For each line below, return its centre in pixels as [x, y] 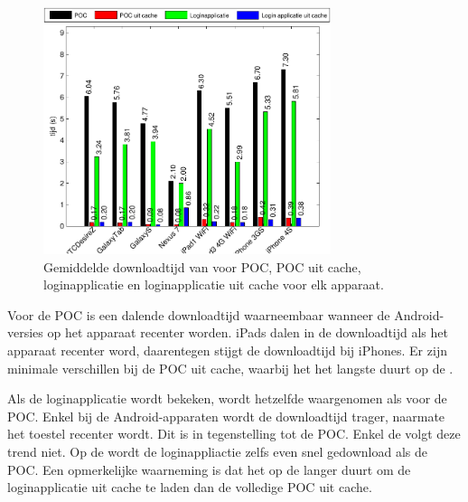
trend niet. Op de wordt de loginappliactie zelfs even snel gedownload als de [218, 451]
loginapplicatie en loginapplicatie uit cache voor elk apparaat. [214, 284]
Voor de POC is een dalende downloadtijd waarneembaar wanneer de [199, 314]
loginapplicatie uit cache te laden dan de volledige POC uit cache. [190, 487]
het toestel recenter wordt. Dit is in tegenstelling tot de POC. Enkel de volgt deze [234, 434]
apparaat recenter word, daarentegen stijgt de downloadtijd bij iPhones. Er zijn [227, 350]
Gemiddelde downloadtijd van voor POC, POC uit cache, [202, 266]
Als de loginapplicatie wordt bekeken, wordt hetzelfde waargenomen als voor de [227, 398]
